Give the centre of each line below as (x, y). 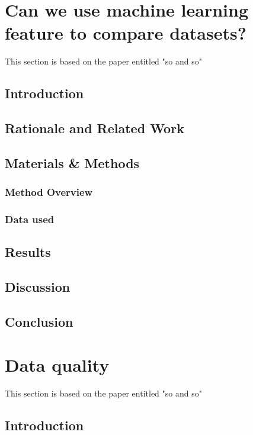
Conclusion (39, 321)
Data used (30, 219)
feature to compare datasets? (126, 33)
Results (28, 252)
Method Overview (49, 192)
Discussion (38, 287)
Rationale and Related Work (95, 128)
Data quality (57, 365)
